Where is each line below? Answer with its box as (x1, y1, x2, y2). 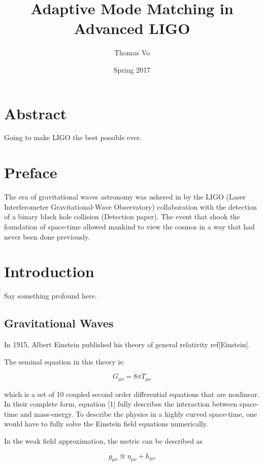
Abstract (4, 103, 67, 123)
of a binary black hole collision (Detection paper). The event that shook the (4, 211, 240, 222)
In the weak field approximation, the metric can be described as (4, 436, 203, 446)
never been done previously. (4, 231, 90, 242)
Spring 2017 (113, 64, 151, 75)
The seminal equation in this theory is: (4, 356, 125, 367)
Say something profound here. (4, 290, 97, 301)
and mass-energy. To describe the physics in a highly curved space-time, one (20, 408, 257, 419)
